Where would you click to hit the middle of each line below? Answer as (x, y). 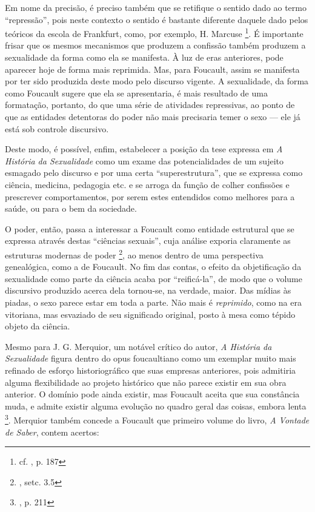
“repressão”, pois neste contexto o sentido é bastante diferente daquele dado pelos (157, 19)
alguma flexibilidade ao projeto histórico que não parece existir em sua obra (146, 382)
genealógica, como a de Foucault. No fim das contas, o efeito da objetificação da (153, 267)
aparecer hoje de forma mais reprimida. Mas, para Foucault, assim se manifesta (152, 69)
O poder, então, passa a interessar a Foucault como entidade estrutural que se (150, 228)
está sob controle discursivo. (57, 128)
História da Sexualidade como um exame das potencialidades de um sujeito (144, 160)
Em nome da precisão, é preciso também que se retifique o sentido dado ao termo (156, 7)
